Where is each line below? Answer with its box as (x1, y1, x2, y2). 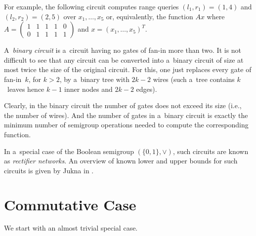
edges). (136, 83, 157, 94)
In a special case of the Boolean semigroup (4, 146, 134, 156)
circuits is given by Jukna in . (4, 165, 94, 175)
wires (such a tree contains (153, 74, 235, 84)
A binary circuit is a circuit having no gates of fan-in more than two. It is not (4, 45, 242, 55)
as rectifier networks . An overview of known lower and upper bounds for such (4, 156, 238, 166)
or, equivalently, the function (106, 11, 193, 21)
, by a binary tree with (59, 74, 129, 84)
